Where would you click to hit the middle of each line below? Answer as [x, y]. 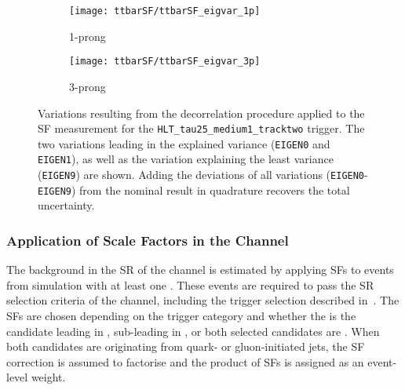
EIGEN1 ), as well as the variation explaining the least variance [186, 159]
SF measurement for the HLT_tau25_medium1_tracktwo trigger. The [201, 128]
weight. [48, 377]
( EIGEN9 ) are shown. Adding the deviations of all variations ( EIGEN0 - [203, 175]
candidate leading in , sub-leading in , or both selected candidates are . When [193, 331]
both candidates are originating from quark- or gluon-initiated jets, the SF [186, 346]
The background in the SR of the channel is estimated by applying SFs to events [200, 270]
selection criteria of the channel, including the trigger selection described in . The [203, 300]
